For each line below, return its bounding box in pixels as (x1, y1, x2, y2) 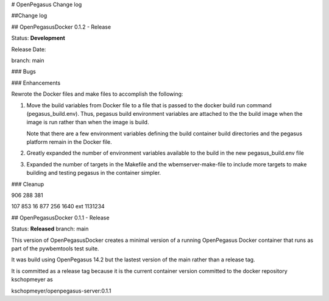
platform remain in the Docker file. (26, 138, 112, 146)
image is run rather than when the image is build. (26, 119, 149, 126)
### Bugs (11, 68, 36, 76)
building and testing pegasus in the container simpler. (26, 169, 161, 177)
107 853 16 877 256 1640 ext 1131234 (11, 203, 105, 210)
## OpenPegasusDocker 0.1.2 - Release (11, 23, 111, 30)
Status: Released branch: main (11, 225, 89, 233)
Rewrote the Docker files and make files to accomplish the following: (11, 90, 183, 97)
